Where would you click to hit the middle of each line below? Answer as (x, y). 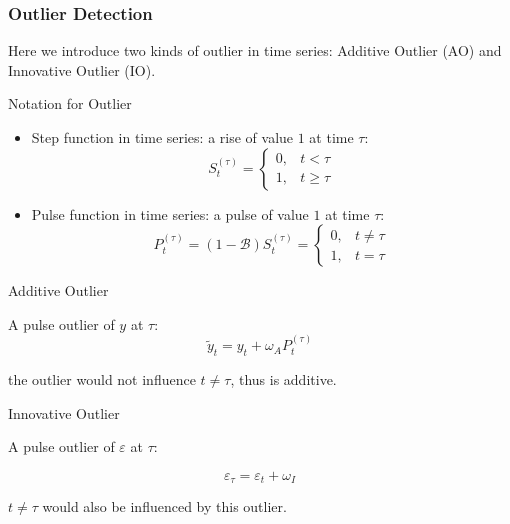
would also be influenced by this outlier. (164, 506)
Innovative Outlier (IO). (82, 69)
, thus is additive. (283, 378)
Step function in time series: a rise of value (162, 137)
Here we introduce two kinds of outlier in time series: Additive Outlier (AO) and (255, 50)
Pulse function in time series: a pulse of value (170, 213)
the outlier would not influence (102, 378)
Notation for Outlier (70, 103)
